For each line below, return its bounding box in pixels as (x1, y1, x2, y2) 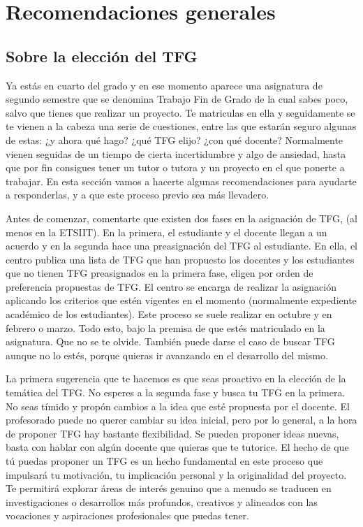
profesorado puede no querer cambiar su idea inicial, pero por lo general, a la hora (6, 412, 357, 427)
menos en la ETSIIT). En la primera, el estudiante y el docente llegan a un (6, 224, 327, 239)
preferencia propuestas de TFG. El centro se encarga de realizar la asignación (6, 279, 336, 294)
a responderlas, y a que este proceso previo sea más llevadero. (6, 187, 269, 202)
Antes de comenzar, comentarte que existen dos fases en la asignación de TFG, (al (6, 210, 357, 225)
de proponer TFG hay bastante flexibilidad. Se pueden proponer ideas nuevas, (6, 426, 339, 440)
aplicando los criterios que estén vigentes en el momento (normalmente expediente (6, 293, 357, 308)
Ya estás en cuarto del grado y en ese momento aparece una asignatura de (6, 78, 323, 92)
